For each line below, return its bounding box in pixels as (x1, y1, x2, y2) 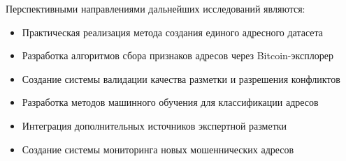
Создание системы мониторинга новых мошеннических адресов (22, 141, 294, 156)
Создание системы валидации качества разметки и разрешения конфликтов (22, 71, 340, 86)
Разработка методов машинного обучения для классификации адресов (22, 95, 319, 109)
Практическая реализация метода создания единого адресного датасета (22, 24, 324, 39)
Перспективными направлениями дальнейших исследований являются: (6, 1, 305, 15)
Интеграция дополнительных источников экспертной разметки (22, 118, 287, 132)
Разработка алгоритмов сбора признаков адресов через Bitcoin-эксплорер (22, 48, 333, 63)
